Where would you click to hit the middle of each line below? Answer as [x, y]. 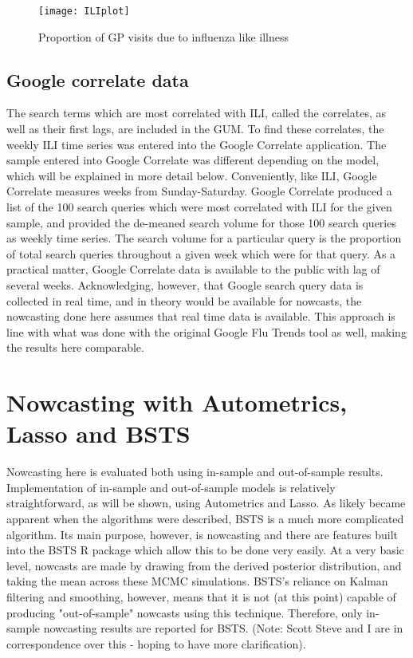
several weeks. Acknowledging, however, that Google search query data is [185, 284]
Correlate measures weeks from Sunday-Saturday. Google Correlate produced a [199, 191]
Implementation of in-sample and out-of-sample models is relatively [171, 487]
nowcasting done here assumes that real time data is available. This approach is [201, 316]
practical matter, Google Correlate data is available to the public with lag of [193, 269]
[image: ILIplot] [84, 11]
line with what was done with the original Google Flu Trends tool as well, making [206, 331]
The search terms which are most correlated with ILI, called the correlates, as [196, 113]
